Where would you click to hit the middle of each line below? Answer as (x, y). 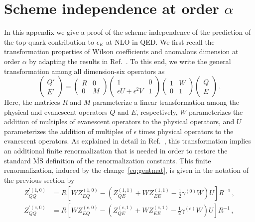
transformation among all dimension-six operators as (84, 71)
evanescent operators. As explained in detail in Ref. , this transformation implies (127, 141)
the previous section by (39, 180)
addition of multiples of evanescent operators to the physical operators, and (119, 121)
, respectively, (157, 111)
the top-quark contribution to (49, 41)
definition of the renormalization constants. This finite (128, 160)
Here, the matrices (32, 102)
